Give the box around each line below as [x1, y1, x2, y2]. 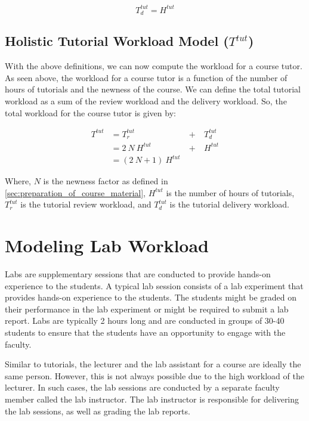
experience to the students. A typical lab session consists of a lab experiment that [5, 279, 304, 292]
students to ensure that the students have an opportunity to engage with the [5, 326, 286, 339]
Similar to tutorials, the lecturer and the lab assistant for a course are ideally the [5, 358, 301, 370]
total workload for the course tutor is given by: [5, 106, 176, 119]
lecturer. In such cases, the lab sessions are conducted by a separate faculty [5, 381, 280, 394]
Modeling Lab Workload [5, 233, 209, 258]
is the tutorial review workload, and [20, 198, 152, 210]
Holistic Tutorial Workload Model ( [5, 32, 229, 50]
